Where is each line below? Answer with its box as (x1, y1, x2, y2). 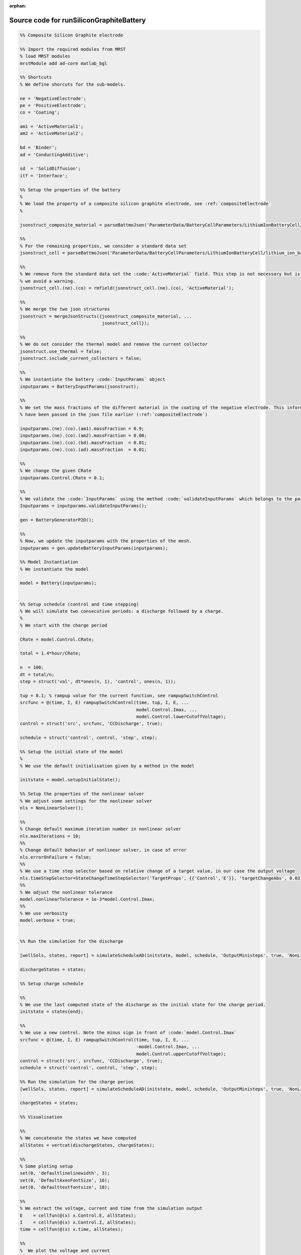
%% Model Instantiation (20, 559, 79, 565)
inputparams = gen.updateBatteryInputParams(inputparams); (20, 545, 168, 551)
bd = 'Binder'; (20, 145, 57, 151)
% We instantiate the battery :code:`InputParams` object (20, 376, 166, 383)
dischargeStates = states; (20, 966, 86, 972)
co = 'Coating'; (20, 109, 60, 115)
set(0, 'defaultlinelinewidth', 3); (20, 1170, 110, 1176)
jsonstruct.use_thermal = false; (20, 348, 102, 354)
